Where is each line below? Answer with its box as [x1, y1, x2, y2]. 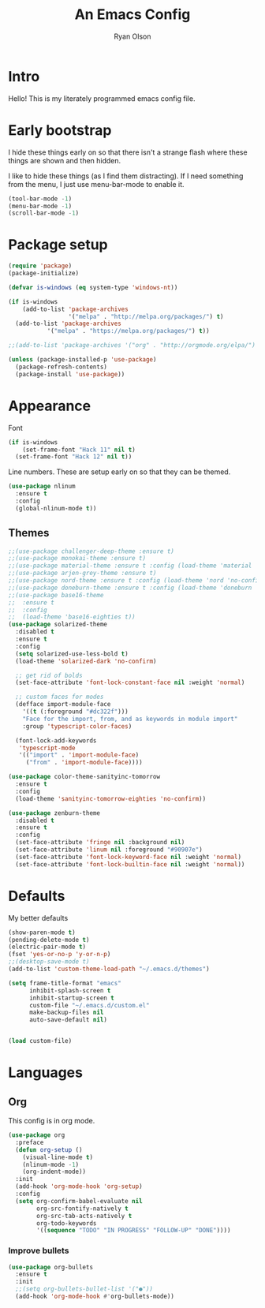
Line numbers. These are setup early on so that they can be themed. [8, 467, 231, 476]
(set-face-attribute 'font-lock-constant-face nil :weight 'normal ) [15, 678, 245, 687]
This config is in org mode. [8, 1116, 95, 1125]
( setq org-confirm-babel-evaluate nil [15, 1197, 144, 1205]
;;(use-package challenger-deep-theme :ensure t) [8, 547, 175, 555]
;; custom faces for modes [15, 693, 104, 701]
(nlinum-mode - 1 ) [22, 1160, 80, 1168]
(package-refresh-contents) [15, 363, 108, 371]
